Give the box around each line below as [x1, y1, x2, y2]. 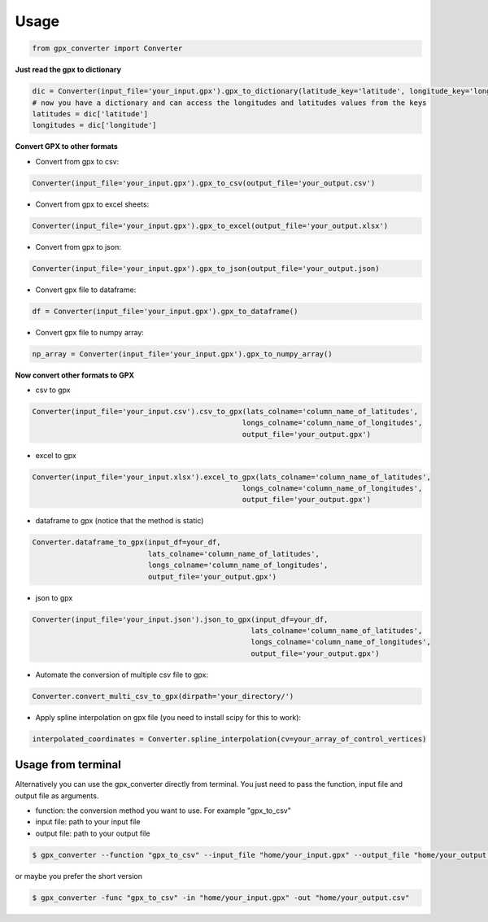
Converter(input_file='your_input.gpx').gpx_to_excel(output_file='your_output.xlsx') [32, 221, 389, 230]
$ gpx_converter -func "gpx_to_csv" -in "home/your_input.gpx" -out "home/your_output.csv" [32, 893, 410, 902]
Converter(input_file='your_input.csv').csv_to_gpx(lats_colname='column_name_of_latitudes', [32, 407, 419, 416]
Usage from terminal [15, 758, 122, 772]
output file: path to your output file [35, 828, 150, 838]
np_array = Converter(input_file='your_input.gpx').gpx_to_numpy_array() [32, 349, 333, 358]
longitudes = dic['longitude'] [32, 120, 158, 130]
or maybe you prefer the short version [15, 871, 142, 880]
